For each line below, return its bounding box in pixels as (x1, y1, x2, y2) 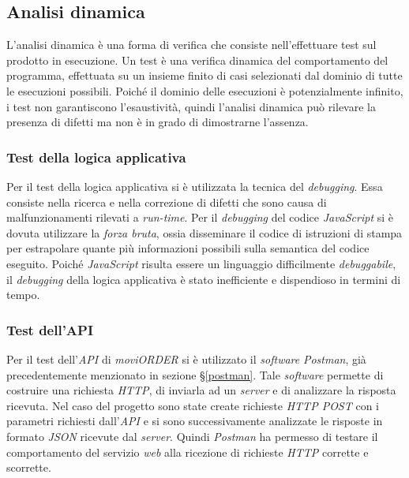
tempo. (6, 286, 40, 303)
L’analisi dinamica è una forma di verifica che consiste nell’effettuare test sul (6, 36, 377, 53)
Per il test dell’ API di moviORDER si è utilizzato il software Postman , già (6, 350, 366, 367)
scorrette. (6, 459, 51, 476)
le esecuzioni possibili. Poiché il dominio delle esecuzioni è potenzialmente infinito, (6, 82, 403, 99)
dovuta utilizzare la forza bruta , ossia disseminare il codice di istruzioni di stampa (6, 224, 403, 241)
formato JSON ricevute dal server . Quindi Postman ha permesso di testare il (6, 428, 378, 444)
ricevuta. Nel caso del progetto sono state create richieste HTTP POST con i (6, 397, 379, 413)
